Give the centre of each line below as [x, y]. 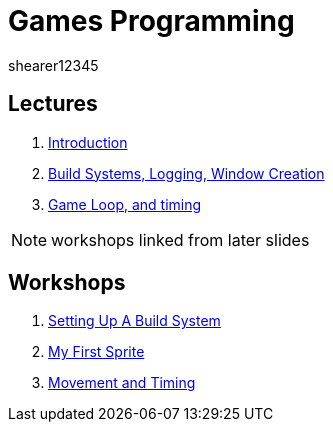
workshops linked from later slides [180, 239]
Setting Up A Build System [134, 321]
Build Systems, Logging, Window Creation [186, 173]
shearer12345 [53, 65]
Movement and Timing [122, 383]
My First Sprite [96, 352]
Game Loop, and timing [125, 204]
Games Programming [151, 21]
